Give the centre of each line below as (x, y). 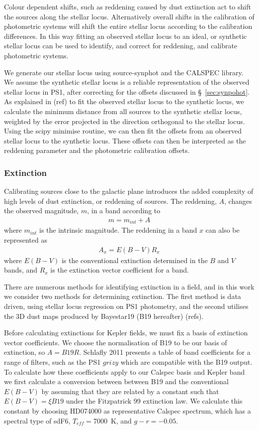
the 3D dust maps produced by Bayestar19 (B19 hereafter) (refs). (104, 316)
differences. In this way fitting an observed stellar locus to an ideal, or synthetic (126, 36)
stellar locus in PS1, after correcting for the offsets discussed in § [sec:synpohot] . (127, 91)
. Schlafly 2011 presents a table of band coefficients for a (165, 352)
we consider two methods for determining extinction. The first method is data (123, 296)
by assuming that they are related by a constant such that (130, 391)
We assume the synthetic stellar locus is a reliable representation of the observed (127, 82)
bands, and (21, 270)
